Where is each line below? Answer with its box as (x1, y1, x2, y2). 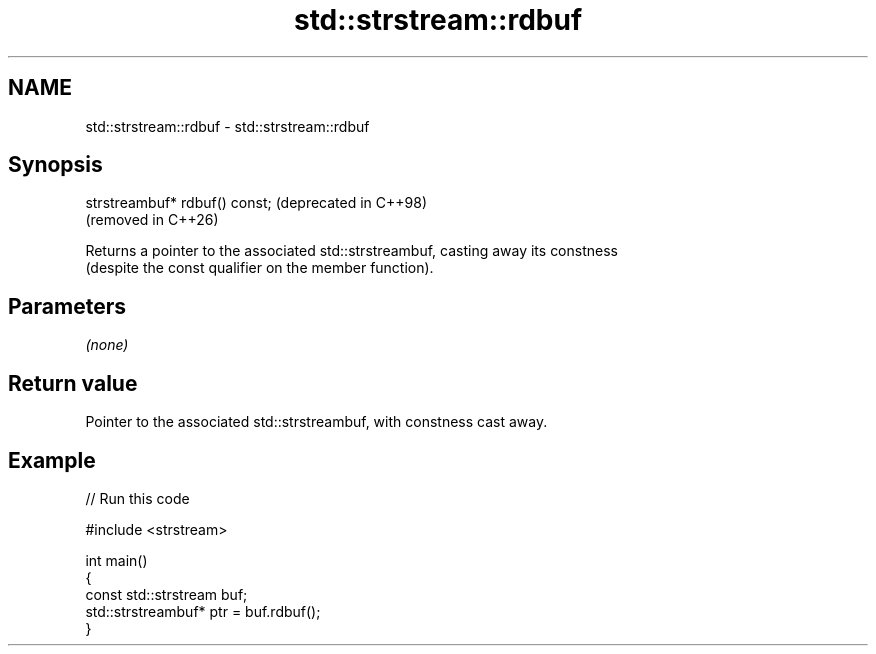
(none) (85, 336, 129, 354)
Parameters (8, 293, 126, 319)
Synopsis (8, 152, 103, 178)
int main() (85, 551, 148, 569)
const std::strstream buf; (85, 585, 248, 603)
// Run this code (85, 489, 190, 507)
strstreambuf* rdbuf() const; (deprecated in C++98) (85, 194, 428, 212)
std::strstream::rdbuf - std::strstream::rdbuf (85, 117, 370, 135)
